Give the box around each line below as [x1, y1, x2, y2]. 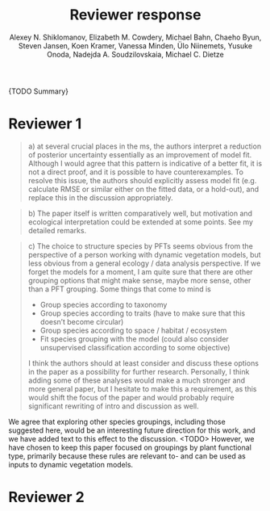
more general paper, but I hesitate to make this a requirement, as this [27, 383, 257, 393]
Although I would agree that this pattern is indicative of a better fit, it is [27, 158, 263, 168]
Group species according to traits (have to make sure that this [39, 308, 246, 318]
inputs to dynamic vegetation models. [8, 459, 134, 469]
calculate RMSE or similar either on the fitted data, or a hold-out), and [27, 184, 260, 194]
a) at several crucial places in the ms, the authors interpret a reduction [27, 141, 262, 151]
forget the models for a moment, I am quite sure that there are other [27, 266, 253, 276]
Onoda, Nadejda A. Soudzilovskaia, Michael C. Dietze [47, 49, 224, 59]
